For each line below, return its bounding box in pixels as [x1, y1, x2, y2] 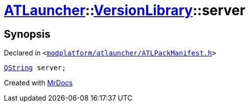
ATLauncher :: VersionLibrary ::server [4, 2, 246, 19]
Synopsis [4, 27, 50, 40]
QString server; [4, 64, 66, 72]
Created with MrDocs [4, 79, 73, 87]
